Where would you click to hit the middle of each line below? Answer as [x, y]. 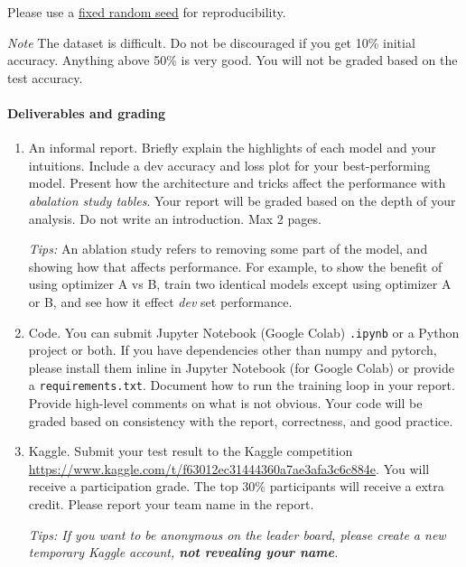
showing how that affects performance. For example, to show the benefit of [235, 266]
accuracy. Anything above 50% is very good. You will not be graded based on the [233, 60]
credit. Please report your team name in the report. [171, 503]
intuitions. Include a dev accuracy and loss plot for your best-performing [229, 165]
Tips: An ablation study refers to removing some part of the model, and [228, 249]
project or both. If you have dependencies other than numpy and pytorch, [233, 350]
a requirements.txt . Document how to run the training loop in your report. [242, 385]
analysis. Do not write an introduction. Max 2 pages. [175, 218]
